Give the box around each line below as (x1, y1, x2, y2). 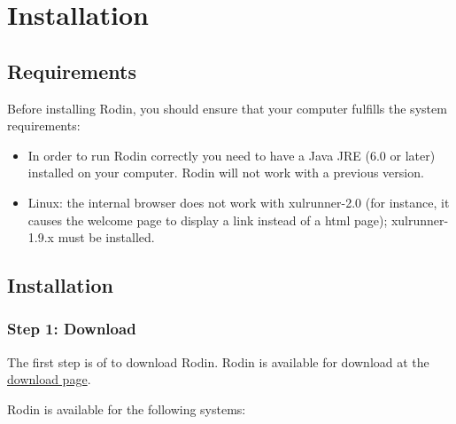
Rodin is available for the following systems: (7, 399, 246, 418)
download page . (7, 370, 91, 389)
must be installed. (58, 228, 155, 247)
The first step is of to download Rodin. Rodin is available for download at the (7, 352, 429, 371)
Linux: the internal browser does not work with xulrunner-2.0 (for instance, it (27, 192, 450, 211)
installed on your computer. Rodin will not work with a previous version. (27, 163, 424, 182)
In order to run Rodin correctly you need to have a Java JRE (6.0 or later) (27, 145, 436, 164)
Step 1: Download (7, 318, 136, 340)
